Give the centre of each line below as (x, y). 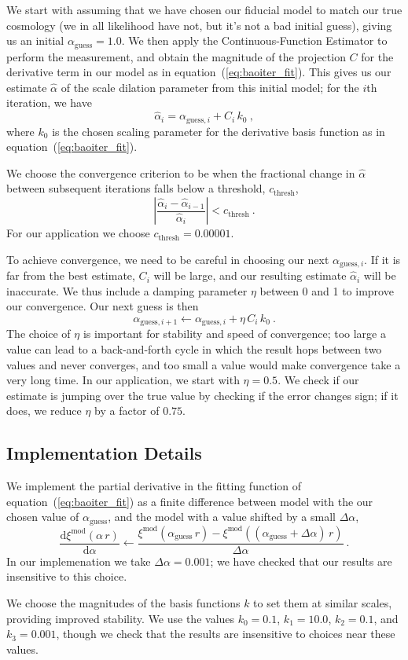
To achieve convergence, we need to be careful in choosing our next (168, 259)
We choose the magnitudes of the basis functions (123, 602)
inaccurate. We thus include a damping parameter (127, 290)
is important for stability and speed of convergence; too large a (234, 334)
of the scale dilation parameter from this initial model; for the (210, 87)
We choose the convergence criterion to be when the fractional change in (181, 172)
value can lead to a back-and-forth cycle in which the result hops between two (194, 348)
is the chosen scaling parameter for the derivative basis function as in (219, 131)
